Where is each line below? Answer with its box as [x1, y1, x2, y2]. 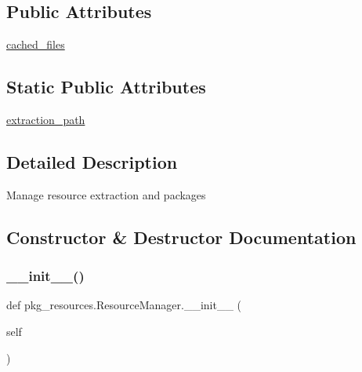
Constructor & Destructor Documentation [6, 224, 357, 249]
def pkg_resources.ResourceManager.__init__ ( [6, 297, 242, 313]
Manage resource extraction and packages [6, 186, 206, 202]
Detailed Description [6, 149, 178, 173]
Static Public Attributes [6, 75, 206, 99]
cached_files [6, 36, 65, 53]
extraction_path [6, 111, 85, 127]
